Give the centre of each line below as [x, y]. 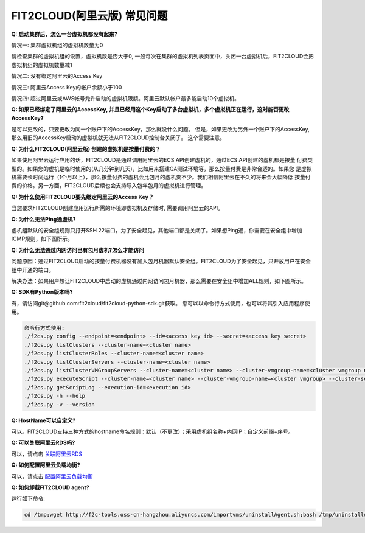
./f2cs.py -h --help [54, 396]
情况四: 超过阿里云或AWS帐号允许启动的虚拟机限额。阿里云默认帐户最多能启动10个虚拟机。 [126, 98]
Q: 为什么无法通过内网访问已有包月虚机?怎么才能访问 [78, 250]
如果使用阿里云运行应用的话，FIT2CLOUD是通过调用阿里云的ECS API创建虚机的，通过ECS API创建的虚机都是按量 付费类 [162, 160]
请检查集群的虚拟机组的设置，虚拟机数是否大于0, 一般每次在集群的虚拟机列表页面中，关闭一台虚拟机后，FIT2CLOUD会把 [163, 56]
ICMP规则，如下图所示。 [42, 239]
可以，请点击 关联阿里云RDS [47, 454]
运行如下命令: [28, 498]
